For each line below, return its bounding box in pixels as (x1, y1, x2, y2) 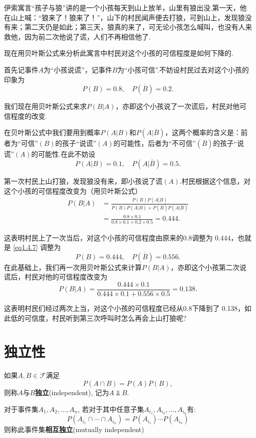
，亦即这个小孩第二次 (170, 262, 240, 272)
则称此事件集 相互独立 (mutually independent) (4, 424, 144, 435)
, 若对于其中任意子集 (77, 404, 144, 414)
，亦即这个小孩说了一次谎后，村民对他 (115, 101, 240, 111)
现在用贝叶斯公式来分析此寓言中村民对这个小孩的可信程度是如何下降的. (4, 48, 233, 58)
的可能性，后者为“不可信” (113, 138, 196, 148)
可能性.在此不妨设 (38, 149, 96, 159)
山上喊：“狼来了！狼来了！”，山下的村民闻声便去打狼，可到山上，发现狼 (10, 12, 245, 22)
